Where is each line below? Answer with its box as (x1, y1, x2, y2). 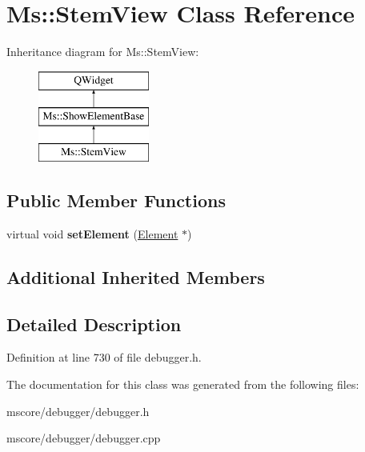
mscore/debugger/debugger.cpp (6, 430, 161, 446)
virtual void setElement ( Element (6, 225, 178, 242)
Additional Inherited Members (6, 264, 265, 289)
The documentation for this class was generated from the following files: (6, 376, 359, 393)
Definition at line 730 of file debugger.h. (6, 349, 202, 366)
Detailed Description (6, 311, 182, 336)
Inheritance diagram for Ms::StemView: (6, 43, 199, 60)
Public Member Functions (6, 188, 226, 213)
